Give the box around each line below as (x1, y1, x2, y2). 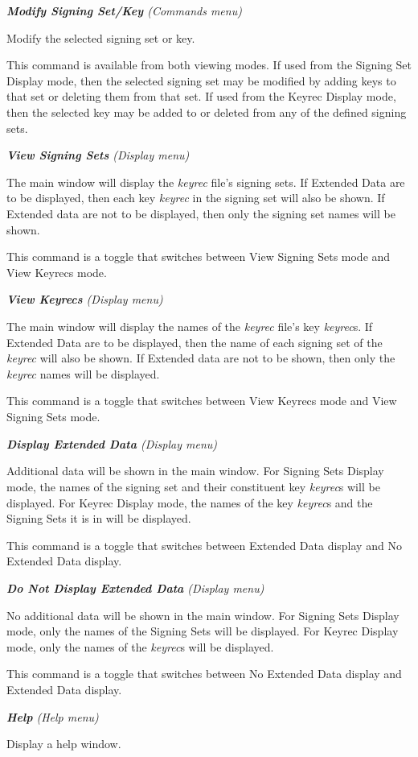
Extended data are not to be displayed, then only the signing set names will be (6, 205, 395, 222)
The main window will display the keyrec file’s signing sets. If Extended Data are (6, 173, 405, 190)
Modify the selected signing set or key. (6, 29, 195, 46)
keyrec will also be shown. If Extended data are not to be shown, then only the (6, 350, 395, 366)
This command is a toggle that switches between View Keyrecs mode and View (6, 392, 397, 409)
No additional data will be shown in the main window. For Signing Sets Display (6, 606, 400, 623)
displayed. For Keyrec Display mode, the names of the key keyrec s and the (6, 494, 373, 511)
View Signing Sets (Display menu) (6, 147, 190, 163)
